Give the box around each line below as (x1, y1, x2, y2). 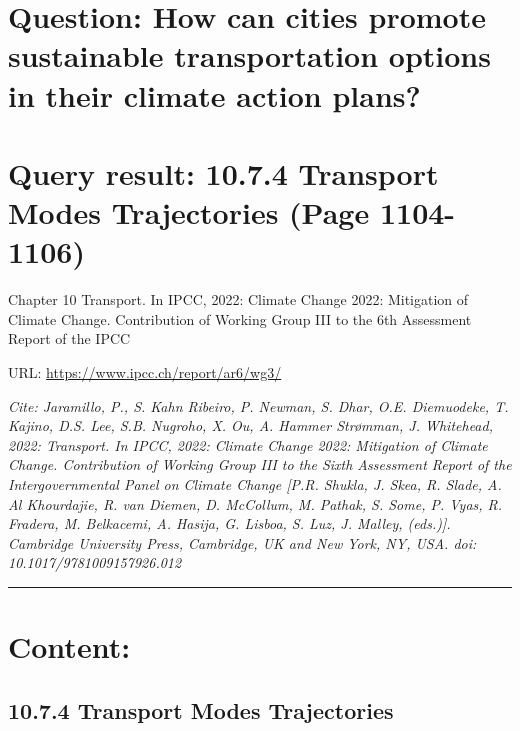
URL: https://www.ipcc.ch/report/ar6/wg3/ (8, 362, 282, 383)
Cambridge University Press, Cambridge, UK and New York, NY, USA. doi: (8, 532, 477, 553)
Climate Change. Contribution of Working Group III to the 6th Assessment (8, 308, 472, 329)
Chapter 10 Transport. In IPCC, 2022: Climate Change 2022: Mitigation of (8, 289, 469, 310)
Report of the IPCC (8, 328, 131, 349)
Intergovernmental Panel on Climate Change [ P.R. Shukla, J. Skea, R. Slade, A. (8, 474, 502, 494)
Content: (8, 626, 131, 667)
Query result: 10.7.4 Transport (8, 152, 439, 193)
